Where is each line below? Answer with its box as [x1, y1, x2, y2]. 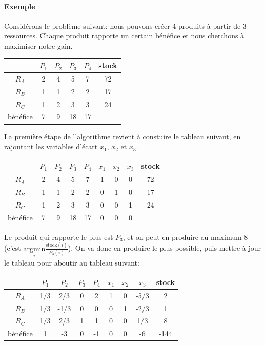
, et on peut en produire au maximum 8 [123, 231, 248, 242]
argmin [23, 245, 46, 253]
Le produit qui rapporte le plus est [4, 231, 113, 242]
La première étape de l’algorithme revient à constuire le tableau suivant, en [4, 131, 241, 141]
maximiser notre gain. [4, 40, 73, 51]
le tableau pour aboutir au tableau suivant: [4, 257, 139, 268]
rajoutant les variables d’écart [4, 141, 98, 152]
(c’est [4, 242, 21, 253]
